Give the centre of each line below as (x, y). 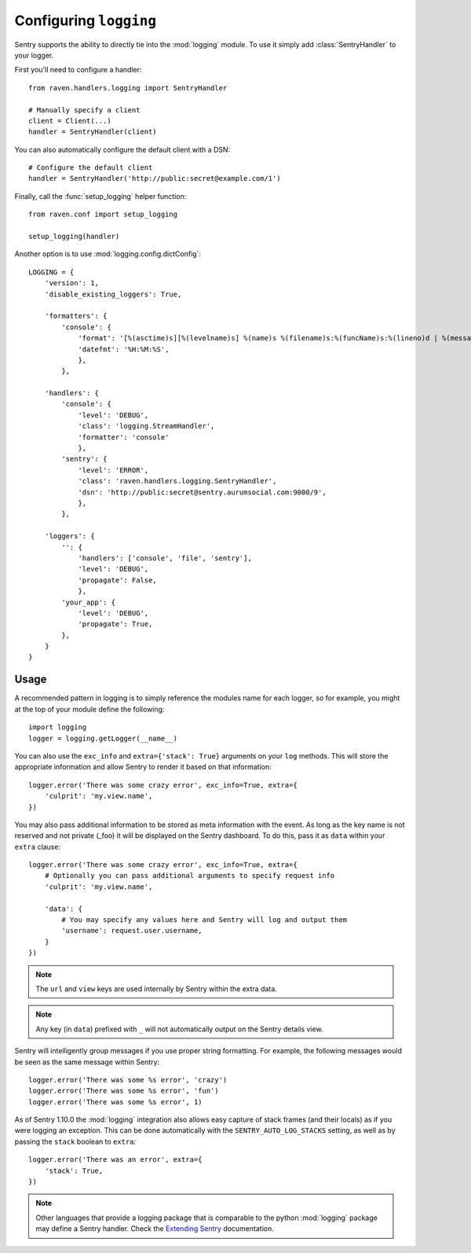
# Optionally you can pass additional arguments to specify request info (190, 876)
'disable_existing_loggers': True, (113, 294)
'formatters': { (76, 316)
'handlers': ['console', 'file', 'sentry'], (165, 558)
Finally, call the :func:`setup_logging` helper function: (100, 196)
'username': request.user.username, (132, 931)
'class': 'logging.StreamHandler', (146, 426)
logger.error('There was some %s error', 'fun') (124, 1091)
